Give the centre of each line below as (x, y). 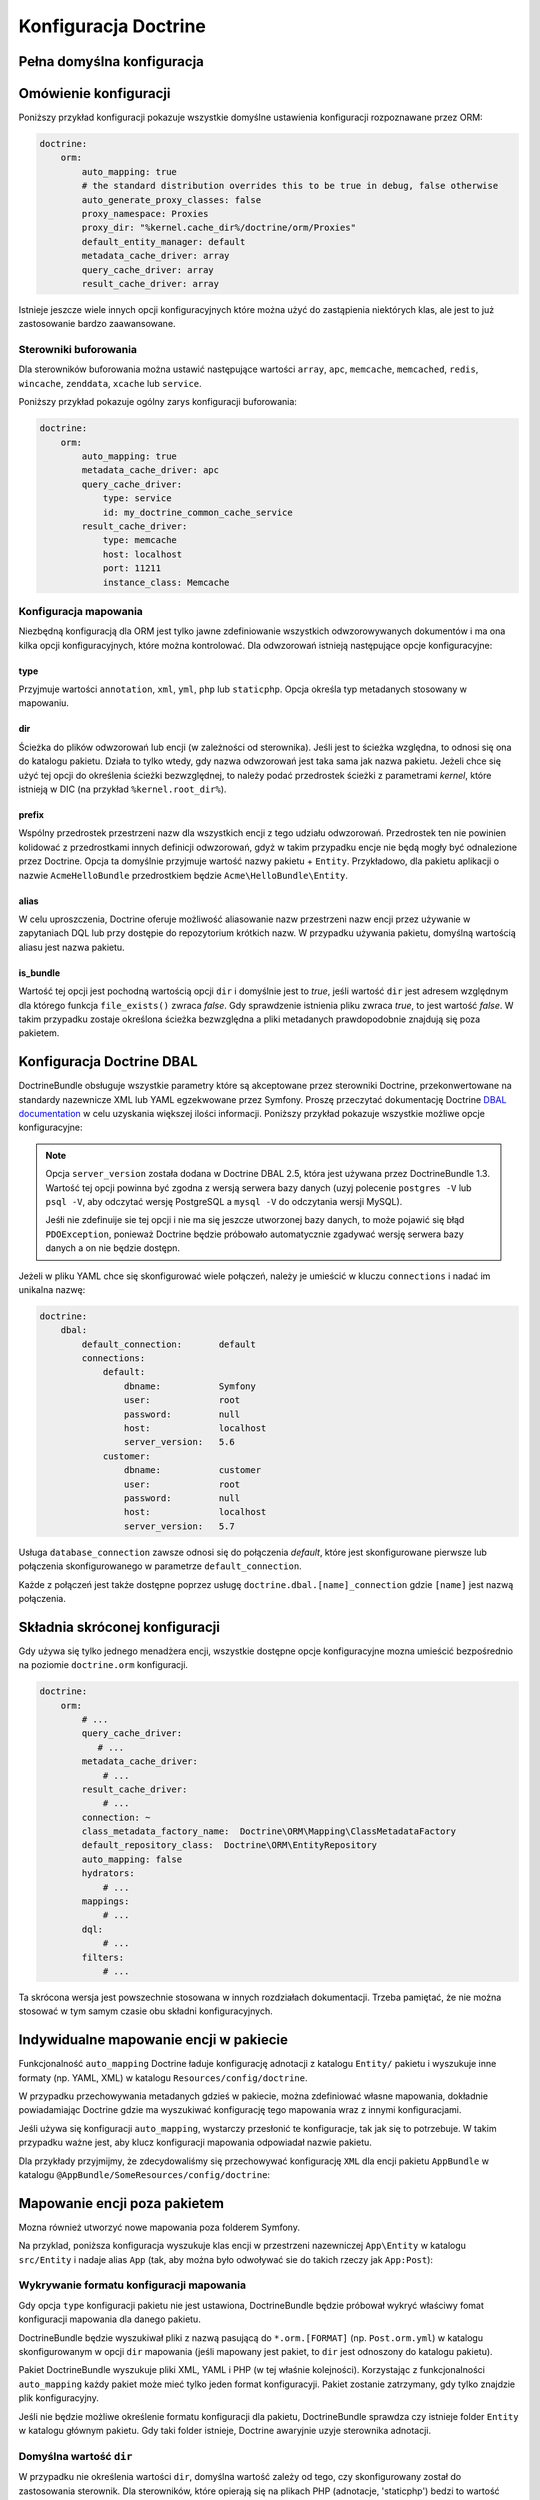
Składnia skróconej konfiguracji (119, 1626)
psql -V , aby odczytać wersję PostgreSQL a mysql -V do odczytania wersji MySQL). (224, 1201)
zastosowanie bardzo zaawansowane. (97, 324)
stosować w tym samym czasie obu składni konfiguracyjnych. (146, 2011)
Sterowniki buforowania (77, 350)
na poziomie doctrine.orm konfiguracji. (103, 1665)
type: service (137, 498)
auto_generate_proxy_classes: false (171, 199)
